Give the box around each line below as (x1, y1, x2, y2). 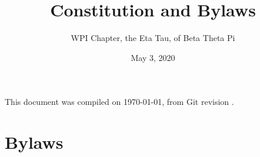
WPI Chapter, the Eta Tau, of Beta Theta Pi (71, 32, 235, 44)
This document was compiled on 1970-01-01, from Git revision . (5, 95, 234, 108)
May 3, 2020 (131, 51, 175, 63)
